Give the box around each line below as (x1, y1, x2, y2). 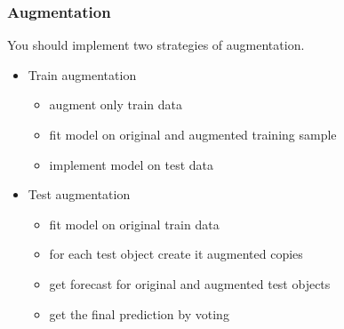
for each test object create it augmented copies (49, 245, 303, 263)
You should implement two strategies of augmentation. (7, 36, 305, 54)
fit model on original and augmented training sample (49, 125, 337, 143)
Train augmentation (28, 65, 137, 84)
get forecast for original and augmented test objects (49, 274, 331, 293)
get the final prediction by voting (49, 304, 229, 323)
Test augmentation (28, 185, 131, 204)
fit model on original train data (49, 214, 220, 233)
